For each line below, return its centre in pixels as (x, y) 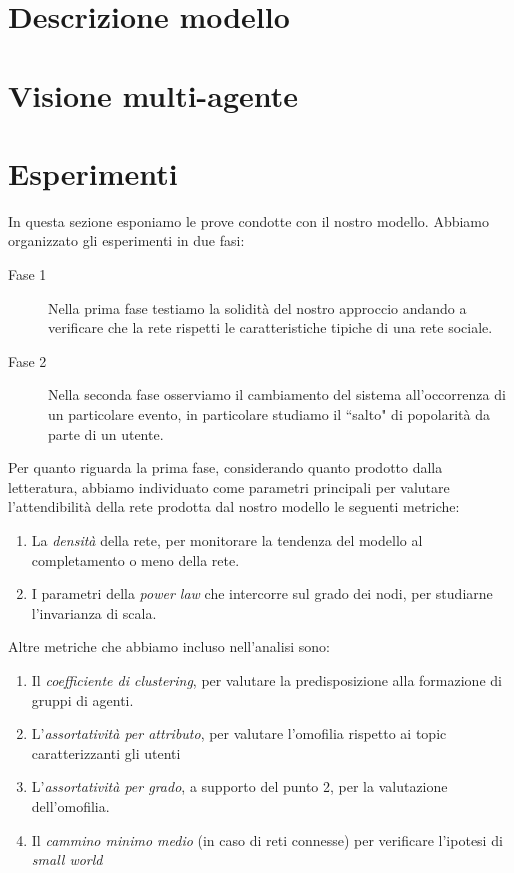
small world (67, 859)
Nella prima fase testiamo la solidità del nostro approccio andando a (257, 307)
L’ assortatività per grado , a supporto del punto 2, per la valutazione (239, 786)
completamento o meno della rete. (135, 559)
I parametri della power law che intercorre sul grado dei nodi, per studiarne (262, 593)
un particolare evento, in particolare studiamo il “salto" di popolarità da (269, 414)
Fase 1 (27, 274)
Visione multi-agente (153, 94)
